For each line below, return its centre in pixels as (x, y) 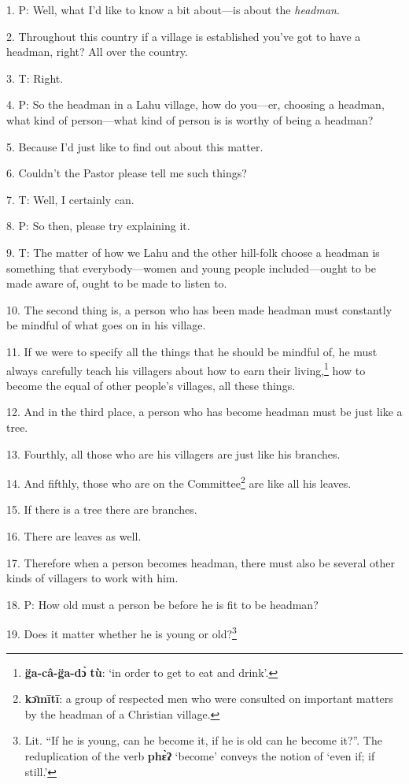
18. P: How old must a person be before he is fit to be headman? (162, 604)
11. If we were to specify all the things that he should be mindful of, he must (192, 351)
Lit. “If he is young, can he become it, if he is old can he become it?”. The (203, 740)
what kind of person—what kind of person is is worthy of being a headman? (190, 119)
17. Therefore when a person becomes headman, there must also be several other (201, 562)
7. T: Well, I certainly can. (70, 199)
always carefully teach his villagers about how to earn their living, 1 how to (186, 369)
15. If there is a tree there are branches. (102, 509)
